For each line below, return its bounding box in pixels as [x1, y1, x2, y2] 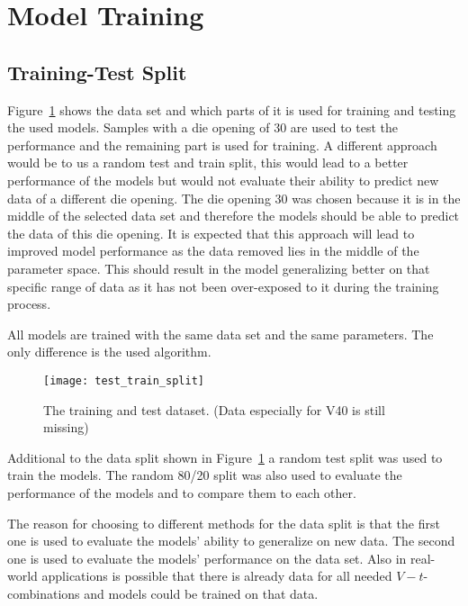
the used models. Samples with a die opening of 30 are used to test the [7, 118, 398, 137]
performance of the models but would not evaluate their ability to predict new [7, 170, 439, 189]
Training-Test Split [7, 58, 187, 86]
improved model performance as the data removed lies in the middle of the [7, 241, 419, 260]
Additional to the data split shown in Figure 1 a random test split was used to [7, 448, 443, 466]
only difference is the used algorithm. [7, 342, 211, 361]
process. [7, 294, 51, 313]
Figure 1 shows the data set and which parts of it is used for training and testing [7, 100, 456, 119]
